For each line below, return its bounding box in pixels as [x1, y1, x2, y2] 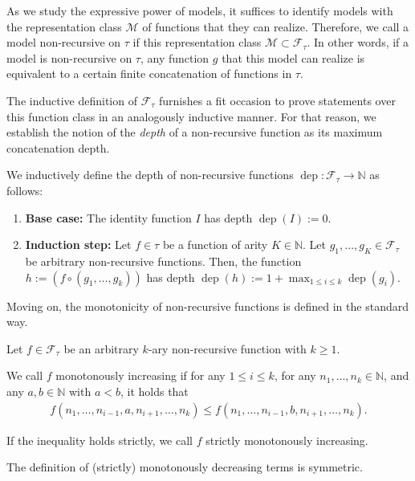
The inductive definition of [6, 92, 137, 108]
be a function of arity [162, 236, 268, 253]
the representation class [6, 18, 122, 35]
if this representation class [132, 34, 262, 51]
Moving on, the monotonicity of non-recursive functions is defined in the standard [6, 297, 409, 314]
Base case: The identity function [25, 209, 192, 226]
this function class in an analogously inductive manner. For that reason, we [6, 108, 376, 124]
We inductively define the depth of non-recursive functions [6, 166, 294, 183]
